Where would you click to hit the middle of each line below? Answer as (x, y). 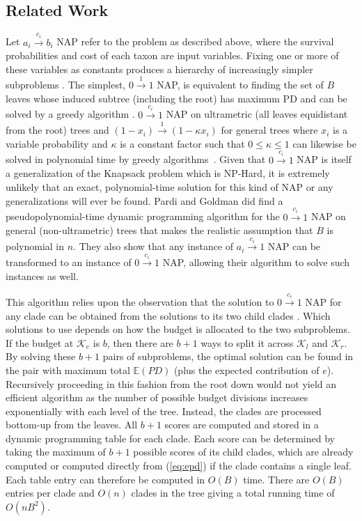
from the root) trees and (57, 130)
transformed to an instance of (69, 262)
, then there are (140, 342)
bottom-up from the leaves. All (72, 425)
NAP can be (294, 246)
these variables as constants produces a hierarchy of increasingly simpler (159, 69)
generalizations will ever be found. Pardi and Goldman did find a (144, 200)
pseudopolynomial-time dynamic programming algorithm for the (143, 216)
